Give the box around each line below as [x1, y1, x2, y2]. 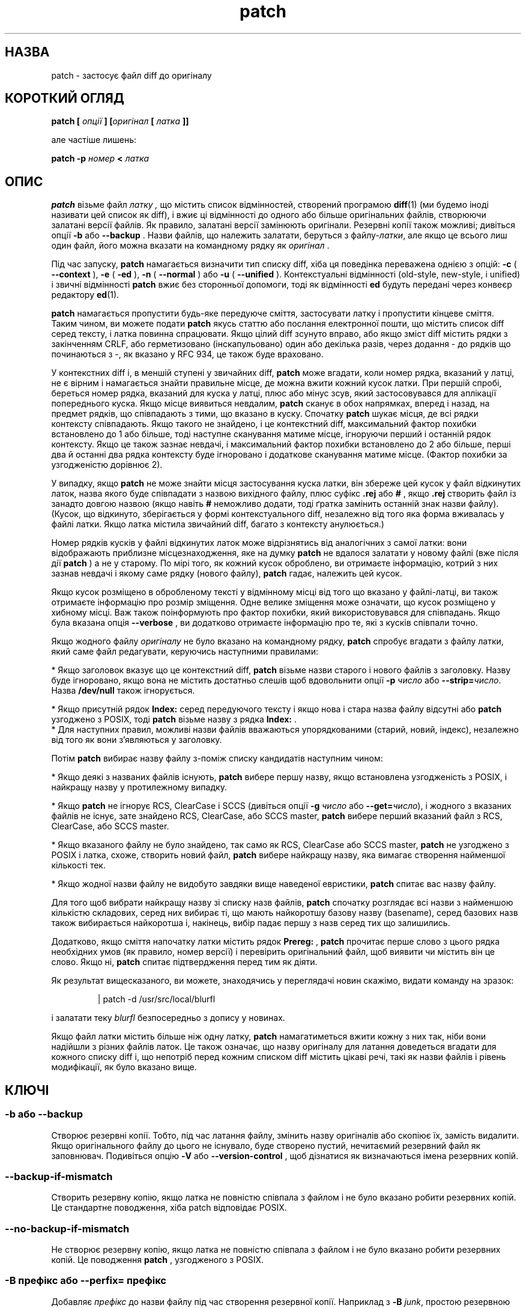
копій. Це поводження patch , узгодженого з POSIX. [51, 1255, 264, 1265]
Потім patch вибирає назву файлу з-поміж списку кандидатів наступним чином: [51, 753, 383, 764]
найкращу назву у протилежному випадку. [51, 782, 227, 793]
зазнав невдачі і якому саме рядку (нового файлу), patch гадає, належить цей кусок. [51, 568, 402, 579]
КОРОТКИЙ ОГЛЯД [5, 91, 124, 106]
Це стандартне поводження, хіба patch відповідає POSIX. [51, 1202, 287, 1213]
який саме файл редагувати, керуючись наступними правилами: [51, 646, 318, 657]
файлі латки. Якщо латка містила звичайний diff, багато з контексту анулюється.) [51, 519, 384, 530]
